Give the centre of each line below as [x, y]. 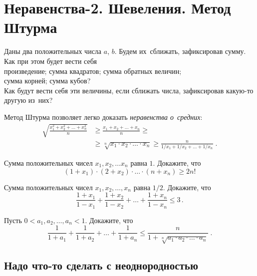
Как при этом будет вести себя [50, 61]
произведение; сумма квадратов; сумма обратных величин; [93, 71]
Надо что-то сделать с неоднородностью [101, 265]
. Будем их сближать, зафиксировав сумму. [180, 51]
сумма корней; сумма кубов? [47, 81]
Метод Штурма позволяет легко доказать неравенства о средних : [103, 117]
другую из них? [28, 100]
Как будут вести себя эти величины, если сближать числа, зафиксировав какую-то [129, 90]
